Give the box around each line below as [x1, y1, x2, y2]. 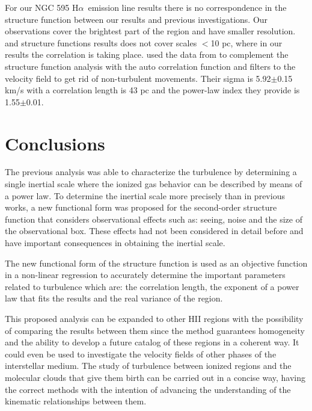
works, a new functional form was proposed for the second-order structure [5, 201, 277, 214]
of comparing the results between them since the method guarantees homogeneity [5, 324, 305, 336]
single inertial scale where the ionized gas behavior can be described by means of [5, 178, 302, 190]
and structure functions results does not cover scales [5, 36, 197, 49]
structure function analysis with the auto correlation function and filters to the [5, 60, 296, 72]
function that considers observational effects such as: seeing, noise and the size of [5, 212, 302, 225]
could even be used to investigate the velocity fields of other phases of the [5, 347, 277, 360]
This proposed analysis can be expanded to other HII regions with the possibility [5, 312, 304, 324]
